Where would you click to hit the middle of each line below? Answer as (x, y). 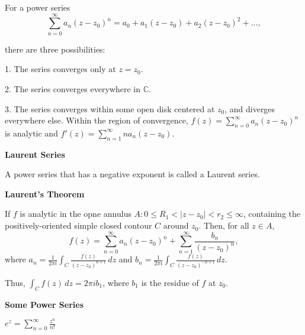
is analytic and (31, 133)
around (176, 225)
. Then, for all (224, 225)
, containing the (272, 214)
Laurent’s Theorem (45, 193)
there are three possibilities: (55, 49)
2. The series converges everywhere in (73, 88)
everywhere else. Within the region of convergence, (97, 120)
